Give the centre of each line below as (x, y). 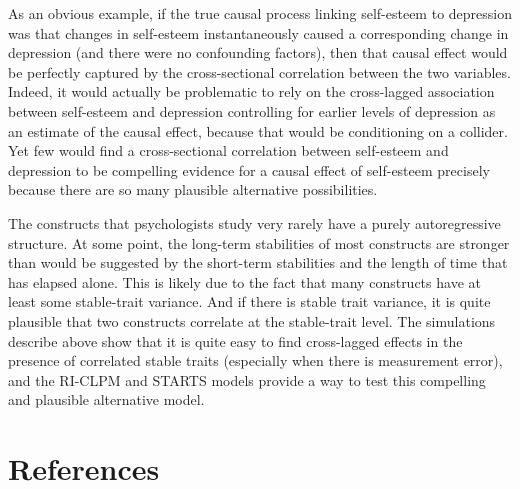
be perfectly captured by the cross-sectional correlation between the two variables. (259, 71)
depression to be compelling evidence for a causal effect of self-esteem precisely (249, 169)
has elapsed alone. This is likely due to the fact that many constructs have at (244, 281)
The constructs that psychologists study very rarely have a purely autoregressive (254, 222)
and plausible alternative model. (106, 399)
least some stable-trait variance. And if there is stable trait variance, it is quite (249, 301)
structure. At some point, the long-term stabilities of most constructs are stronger (259, 242)
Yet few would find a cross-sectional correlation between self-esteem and (228, 150)
